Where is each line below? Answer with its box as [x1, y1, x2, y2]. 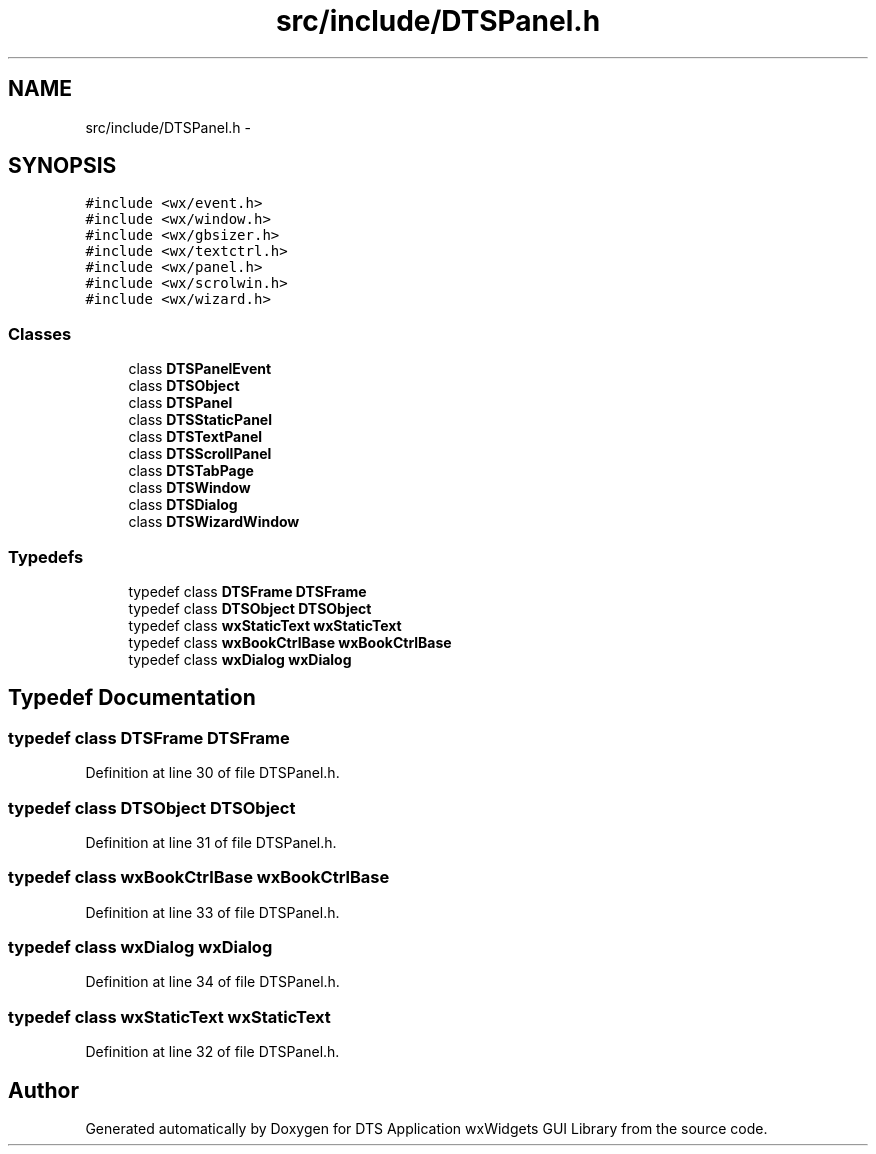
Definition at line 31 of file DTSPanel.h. [85, 833, 337, 851]
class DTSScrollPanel [128, 445, 272, 463]
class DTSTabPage [128, 462, 254, 480]
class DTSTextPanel [128, 428, 263, 446]
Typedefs [8, 546, 84, 567]
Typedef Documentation [8, 685, 256, 711]
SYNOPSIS [8, 153, 117, 179]
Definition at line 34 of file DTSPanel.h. [85, 973, 340, 991]
